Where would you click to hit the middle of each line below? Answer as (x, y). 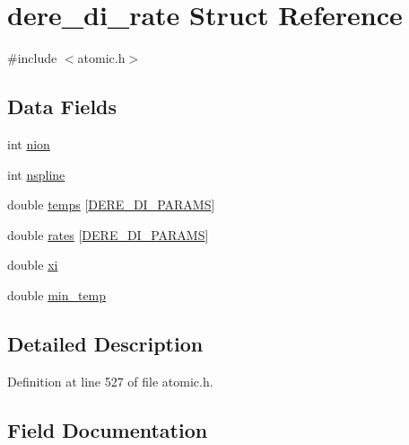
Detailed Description (105, 343)
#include (32, 58)
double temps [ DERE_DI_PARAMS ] (111, 205)
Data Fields (62, 107)
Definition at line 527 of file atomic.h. (110, 381)
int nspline (36, 174)
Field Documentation (108, 429)
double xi (33, 265)
